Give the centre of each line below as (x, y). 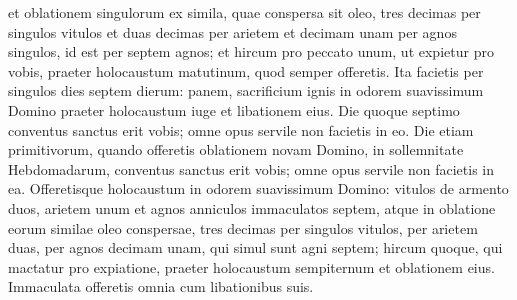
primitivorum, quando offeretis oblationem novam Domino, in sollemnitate (236, 149)
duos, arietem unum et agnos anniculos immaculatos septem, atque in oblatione (252, 207)
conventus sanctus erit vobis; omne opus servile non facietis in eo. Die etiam (241, 129)
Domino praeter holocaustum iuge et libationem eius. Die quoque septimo (234, 109)
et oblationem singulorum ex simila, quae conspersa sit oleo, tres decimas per (244, 12)
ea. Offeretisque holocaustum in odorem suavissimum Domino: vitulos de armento (258, 188)
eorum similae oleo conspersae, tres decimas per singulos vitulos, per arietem (243, 227)
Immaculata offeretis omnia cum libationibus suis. (161, 286)
